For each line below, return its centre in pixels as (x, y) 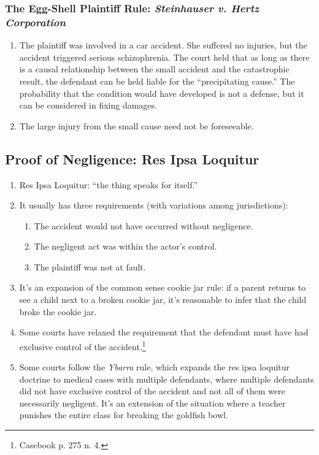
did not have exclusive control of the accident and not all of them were (152, 391)
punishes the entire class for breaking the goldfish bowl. (124, 415)
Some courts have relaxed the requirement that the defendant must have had (164, 332)
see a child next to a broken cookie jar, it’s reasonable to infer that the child (163, 300)
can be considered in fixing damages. (88, 105)
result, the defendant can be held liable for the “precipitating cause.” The (157, 81)
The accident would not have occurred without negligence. (144, 225)
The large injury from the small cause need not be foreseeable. (136, 125)
